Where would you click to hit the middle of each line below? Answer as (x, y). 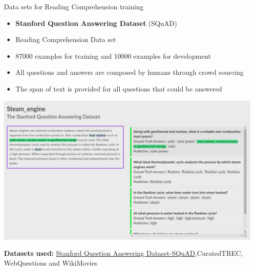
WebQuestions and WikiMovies (51, 262)
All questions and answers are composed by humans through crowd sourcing (129, 72)
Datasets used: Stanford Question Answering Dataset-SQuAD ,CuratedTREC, (124, 253)
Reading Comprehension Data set (66, 39)
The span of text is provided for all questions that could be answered (119, 88)
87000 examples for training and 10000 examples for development (113, 56)
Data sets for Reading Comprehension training (74, 6)
